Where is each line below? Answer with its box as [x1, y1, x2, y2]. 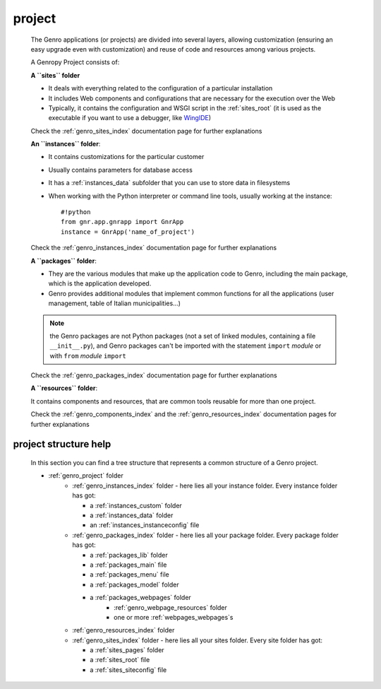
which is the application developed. [48, 279, 152, 288]
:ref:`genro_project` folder [48, 471, 123, 480]
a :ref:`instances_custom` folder [90, 501, 183, 510]
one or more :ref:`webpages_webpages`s [114, 613, 234, 621]
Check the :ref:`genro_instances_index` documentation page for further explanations [30, 244, 277, 252]
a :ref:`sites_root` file [90, 656, 150, 664]
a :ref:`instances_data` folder [90, 511, 174, 519]
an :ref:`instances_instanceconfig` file [90, 521, 200, 529]
